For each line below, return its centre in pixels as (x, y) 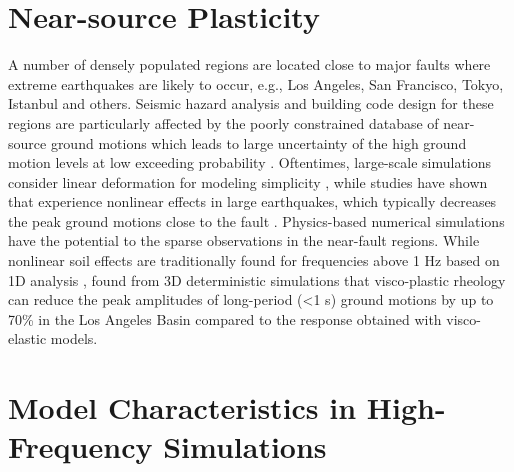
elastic (27, 338)
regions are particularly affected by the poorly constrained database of (223, 122)
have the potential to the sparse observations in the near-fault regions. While (244, 240)
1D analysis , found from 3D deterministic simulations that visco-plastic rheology (257, 279)
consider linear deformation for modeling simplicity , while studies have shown (248, 181)
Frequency (80, 446)
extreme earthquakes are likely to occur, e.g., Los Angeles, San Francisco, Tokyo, (256, 83)
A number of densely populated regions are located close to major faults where (249, 64)
